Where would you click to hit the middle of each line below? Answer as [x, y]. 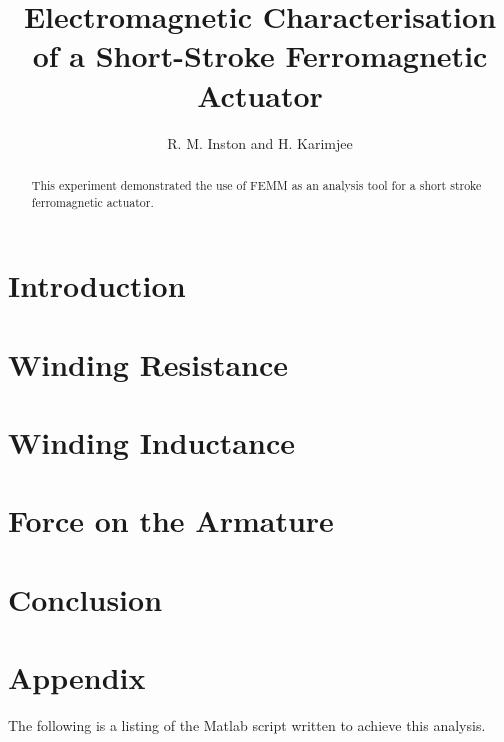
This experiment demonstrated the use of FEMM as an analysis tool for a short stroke [256, 184]
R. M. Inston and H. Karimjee [260, 142]
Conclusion [85, 598]
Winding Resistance [148, 363]
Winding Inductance [151, 441]
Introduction [97, 285]
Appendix [77, 677]
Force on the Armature [171, 520]
